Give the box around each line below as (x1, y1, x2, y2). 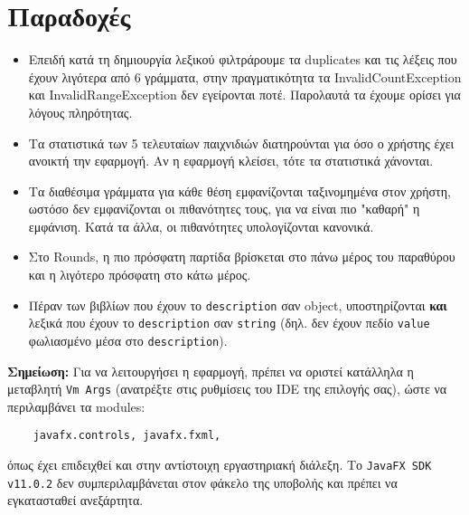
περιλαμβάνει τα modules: (7, 396, 145, 415)
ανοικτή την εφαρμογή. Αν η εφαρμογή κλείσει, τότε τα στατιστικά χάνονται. (28, 151, 434, 170)
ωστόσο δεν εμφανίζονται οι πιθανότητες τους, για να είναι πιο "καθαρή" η (28, 199, 420, 218)
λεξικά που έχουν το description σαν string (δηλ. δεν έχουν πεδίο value (28, 313, 430, 332)
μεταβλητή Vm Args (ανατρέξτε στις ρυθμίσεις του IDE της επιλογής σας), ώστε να (7, 379, 447, 398)
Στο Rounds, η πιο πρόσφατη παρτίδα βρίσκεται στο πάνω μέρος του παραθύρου (28, 247, 455, 266)
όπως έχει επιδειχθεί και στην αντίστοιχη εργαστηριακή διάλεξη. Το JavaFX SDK (7, 455, 432, 474)
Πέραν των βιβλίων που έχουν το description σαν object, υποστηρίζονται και (28, 295, 447, 314)
